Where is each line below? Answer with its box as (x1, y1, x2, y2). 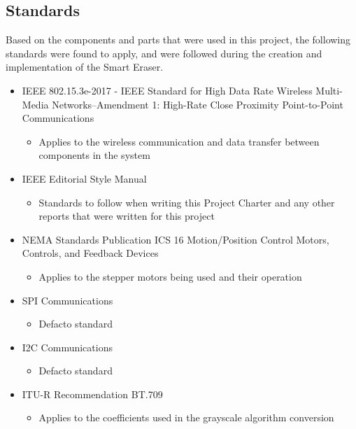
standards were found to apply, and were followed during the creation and (6, 45, 322, 60)
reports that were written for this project (38, 209, 215, 223)
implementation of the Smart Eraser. (6, 59, 164, 74)
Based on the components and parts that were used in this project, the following (6, 32, 351, 47)
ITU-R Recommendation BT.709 (22, 386, 163, 401)
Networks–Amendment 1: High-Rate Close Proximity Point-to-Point (52, 97, 343, 111)
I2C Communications (22, 339, 113, 354)
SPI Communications (22, 293, 113, 307)
